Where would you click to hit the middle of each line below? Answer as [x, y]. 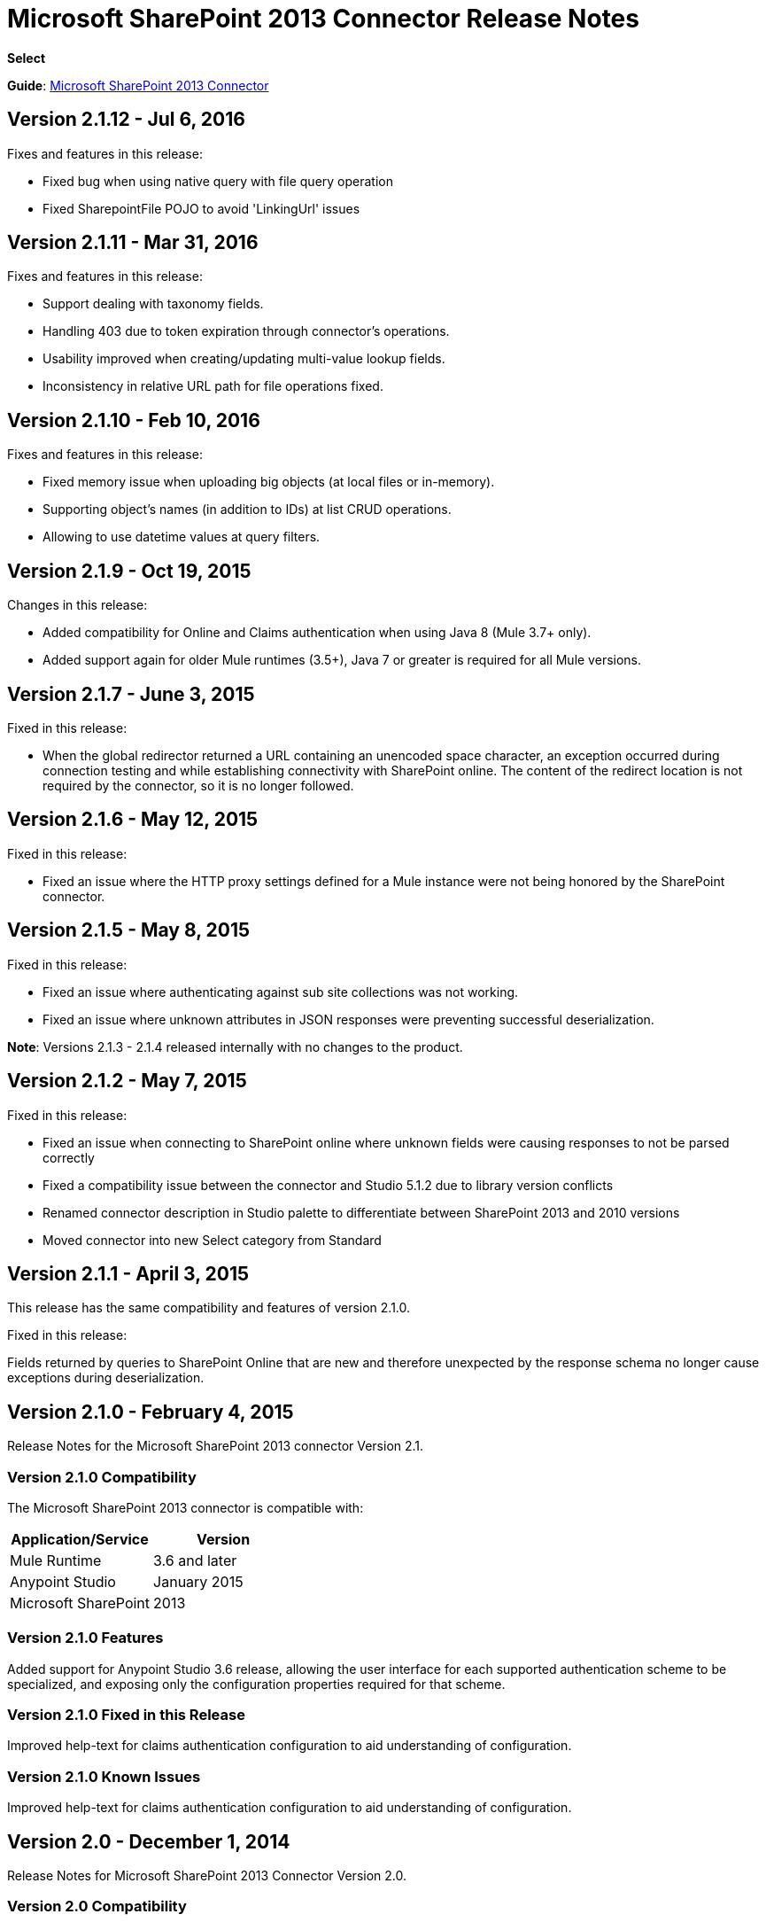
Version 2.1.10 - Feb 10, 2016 [134, 420]
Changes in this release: [77, 605]
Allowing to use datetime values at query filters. [182, 537]
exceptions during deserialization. [106, 1378]
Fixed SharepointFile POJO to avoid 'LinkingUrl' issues [201, 208]
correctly [69, 1157]
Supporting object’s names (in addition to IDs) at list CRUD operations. [247, 510]
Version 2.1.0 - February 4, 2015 [151, 1412]
